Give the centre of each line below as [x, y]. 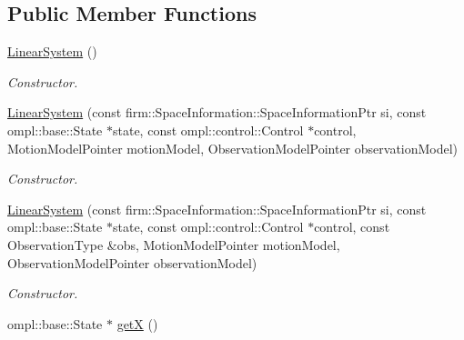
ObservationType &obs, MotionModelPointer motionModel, [174, 244]
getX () [137, 323]
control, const [352, 227]
